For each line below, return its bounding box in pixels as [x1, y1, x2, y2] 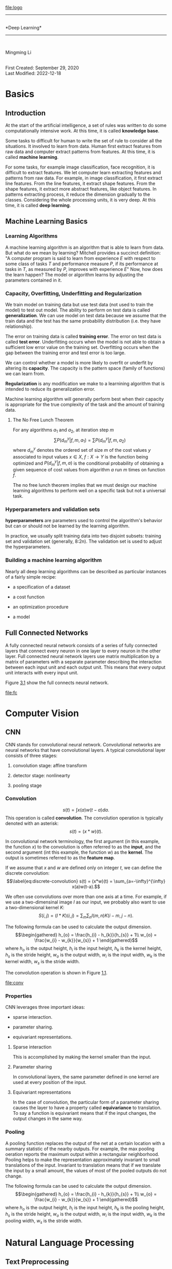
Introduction [5, 108, 46, 117]
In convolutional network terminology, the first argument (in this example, [5, 838, 160, 844]
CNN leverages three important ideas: [5, 1004, 85, 1010]
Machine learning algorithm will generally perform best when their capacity [5, 396, 164, 402]
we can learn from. [5, 370, 45, 377]
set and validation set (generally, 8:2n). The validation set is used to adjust [5, 538, 162, 544]
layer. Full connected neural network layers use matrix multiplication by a [5, 653, 159, 659]
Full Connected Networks [5, 629, 89, 637]
